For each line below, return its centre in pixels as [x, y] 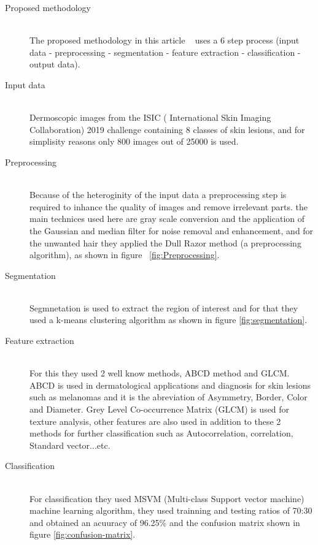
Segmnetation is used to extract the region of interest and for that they [164, 307]
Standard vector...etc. [70, 445]
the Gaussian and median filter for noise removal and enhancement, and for [172, 230]
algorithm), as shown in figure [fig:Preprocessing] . [125, 255]
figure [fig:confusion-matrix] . [83, 534]
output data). [55, 64]
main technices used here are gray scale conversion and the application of [167, 219]
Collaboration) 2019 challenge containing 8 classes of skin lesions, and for [167, 129]
